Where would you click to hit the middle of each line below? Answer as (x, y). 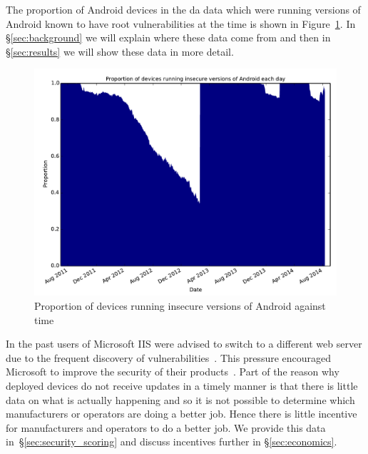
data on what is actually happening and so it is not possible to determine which (180, 399)
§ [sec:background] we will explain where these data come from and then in (168, 37)
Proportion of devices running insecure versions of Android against (180, 305)
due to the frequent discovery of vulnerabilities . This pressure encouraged (169, 357)
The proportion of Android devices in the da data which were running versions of (183, 9)
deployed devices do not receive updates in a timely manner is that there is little (182, 385)
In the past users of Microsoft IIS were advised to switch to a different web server (184, 344)
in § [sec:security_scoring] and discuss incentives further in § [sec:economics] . (172, 442)
